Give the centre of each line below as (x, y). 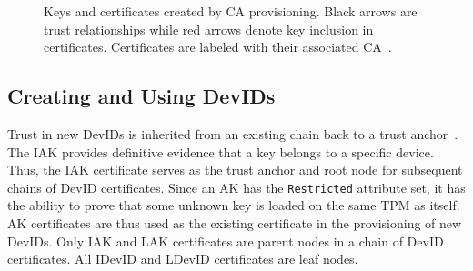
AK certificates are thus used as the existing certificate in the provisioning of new (235, 223)
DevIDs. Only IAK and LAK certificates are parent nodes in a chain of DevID (226, 241)
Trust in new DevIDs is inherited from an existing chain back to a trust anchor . (233, 133)
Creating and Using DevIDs (141, 96)
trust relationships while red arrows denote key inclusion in (209, 29)
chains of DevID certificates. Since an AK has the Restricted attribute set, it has (236, 187)
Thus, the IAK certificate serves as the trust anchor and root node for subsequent (235, 170)
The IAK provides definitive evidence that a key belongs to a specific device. (221, 151)
